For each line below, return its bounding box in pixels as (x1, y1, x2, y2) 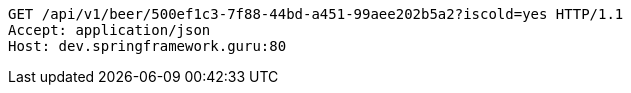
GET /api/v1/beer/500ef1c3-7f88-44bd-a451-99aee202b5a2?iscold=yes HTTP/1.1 (8, 6, 624, 22)
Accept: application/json (8, 22, 211, 38)
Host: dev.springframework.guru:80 (8, 38, 287, 54)
